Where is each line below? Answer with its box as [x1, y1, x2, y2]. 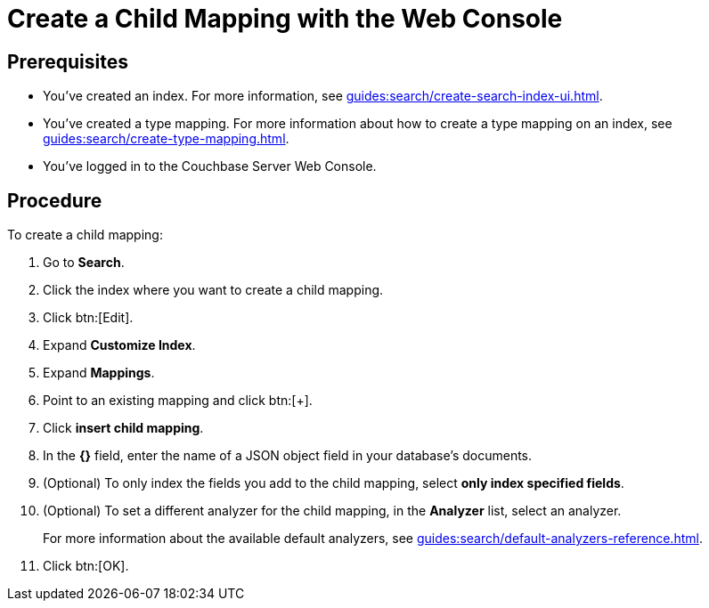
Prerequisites [7, 50, 128, 73]
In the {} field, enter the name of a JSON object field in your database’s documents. [43, 448, 533, 464]
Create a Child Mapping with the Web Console [7, 4, 563, 34]
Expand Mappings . [43, 365, 155, 381]
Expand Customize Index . [43, 337, 196, 353]
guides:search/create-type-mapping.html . [43, 131, 289, 147]
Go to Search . [43, 255, 125, 271]
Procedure [7, 189, 102, 212]
